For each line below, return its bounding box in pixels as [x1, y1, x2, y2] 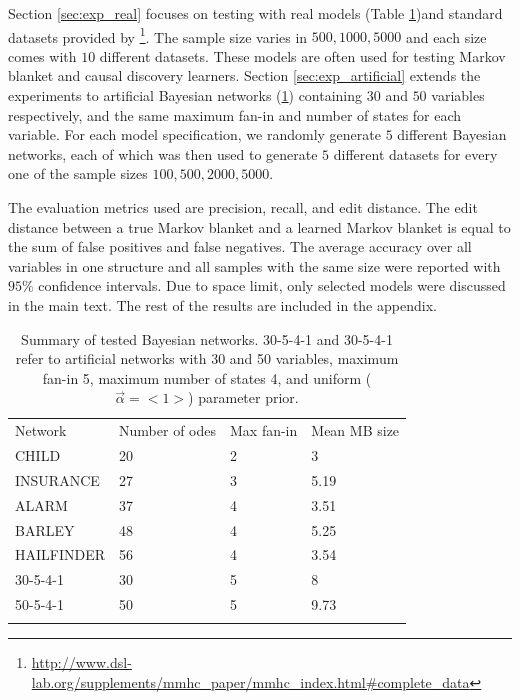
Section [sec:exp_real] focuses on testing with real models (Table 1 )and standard [8, 3, 503, 23]
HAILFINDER [15, 544, 106, 565]
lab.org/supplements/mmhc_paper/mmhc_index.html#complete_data [31, 672, 470, 693]
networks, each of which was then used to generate [8, 143, 318, 164]
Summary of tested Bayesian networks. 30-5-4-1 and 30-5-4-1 [21, 328, 393, 349]
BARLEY [15, 519, 75, 540]
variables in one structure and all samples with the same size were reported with [8, 255, 501, 276]
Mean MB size [311, 420, 400, 441]
